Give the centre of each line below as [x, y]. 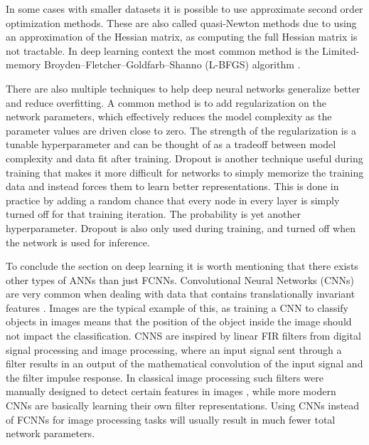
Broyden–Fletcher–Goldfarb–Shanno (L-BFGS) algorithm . [172, 64]
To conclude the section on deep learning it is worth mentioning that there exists [182, 266]
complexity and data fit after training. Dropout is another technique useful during [184, 158]
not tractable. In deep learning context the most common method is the [162, 50]
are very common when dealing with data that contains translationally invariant [181, 294]
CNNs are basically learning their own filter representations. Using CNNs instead [182, 405]
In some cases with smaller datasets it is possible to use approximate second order [184, 9]
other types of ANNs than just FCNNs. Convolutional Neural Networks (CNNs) [180, 279]
